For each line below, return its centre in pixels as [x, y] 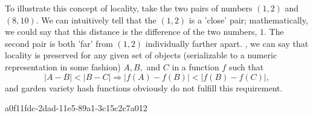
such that [246, 66]
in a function [195, 66]
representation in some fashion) [63, 66]
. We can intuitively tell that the [96, 20]
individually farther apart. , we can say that [227, 43]
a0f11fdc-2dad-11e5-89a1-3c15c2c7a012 [76, 108]
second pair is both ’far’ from [59, 43]
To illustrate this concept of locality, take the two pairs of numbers [129, 8]
